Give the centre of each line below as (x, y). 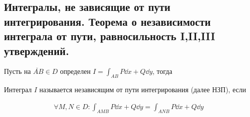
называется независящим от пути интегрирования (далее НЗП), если (143, 89)
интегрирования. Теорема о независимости (107, 21)
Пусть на (18, 71)
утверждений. (37, 50)
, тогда (162, 71)
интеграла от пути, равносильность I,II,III (110, 36)
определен (75, 71)
